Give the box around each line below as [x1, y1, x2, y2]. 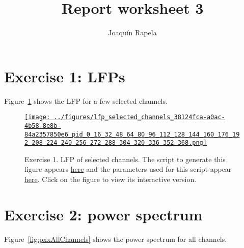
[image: [24, 114, 50, 121]
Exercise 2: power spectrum [4, 204, 203, 224]
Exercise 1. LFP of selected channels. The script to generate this [24, 153, 226, 164]
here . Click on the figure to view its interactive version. [24, 174, 197, 185]
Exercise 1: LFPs [4, 65, 125, 86]
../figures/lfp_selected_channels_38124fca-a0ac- [53, 114, 225, 121]
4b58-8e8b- [24, 122, 61, 129]
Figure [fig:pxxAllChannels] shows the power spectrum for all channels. [4, 233, 227, 244]
